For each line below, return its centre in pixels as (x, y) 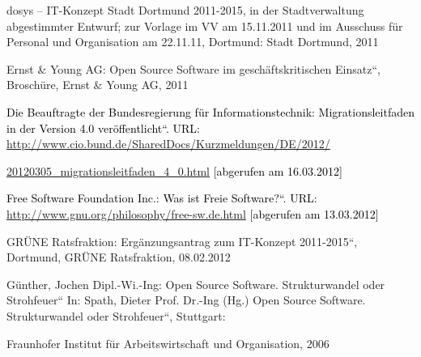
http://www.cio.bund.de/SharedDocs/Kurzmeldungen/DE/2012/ (168, 144)
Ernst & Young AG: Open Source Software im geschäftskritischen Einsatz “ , (193, 68)
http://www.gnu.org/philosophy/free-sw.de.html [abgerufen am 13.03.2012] (193, 213)
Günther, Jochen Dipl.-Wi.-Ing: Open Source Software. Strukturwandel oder (196, 284)
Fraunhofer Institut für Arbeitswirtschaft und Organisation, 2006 (168, 343)
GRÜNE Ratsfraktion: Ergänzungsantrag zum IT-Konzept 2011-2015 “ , (182, 241)
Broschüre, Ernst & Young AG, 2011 (98, 85)
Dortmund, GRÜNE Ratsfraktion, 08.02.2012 (119, 257)
